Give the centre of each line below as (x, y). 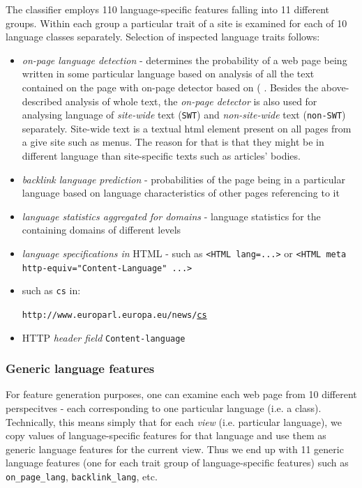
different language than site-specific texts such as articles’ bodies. (161, 155)
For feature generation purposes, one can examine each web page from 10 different (181, 394)
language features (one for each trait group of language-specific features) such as (177, 463)
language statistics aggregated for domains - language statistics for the (171, 216)
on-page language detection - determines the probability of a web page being (184, 60)
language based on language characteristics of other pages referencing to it (181, 193)
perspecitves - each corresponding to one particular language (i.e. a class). (164, 408)
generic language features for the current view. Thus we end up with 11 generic (175, 449)
